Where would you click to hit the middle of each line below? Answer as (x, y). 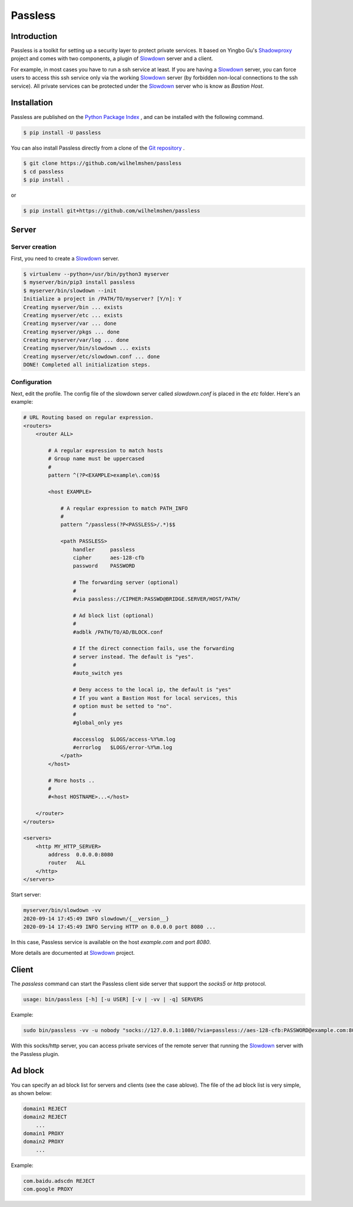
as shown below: (31, 1093)
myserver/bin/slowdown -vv (62, 910)
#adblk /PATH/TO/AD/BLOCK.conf (118, 632)
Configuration (31, 382)
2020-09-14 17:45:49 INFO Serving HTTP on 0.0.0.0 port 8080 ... (119, 927)
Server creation (34, 246)
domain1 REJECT (45, 1109)
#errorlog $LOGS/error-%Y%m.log (123, 748)
